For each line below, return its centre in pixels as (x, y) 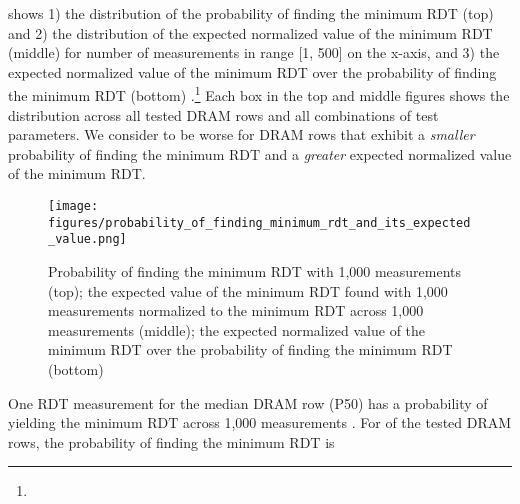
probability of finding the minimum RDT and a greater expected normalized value (260, 153)
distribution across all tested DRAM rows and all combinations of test (223, 114)
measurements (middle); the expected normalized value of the (237, 329)
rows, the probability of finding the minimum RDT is (171, 441)
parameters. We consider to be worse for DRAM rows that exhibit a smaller (241, 134)
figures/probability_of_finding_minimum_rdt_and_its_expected (259, 222)
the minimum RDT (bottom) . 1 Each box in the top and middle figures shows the (259, 94)
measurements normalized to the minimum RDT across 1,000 (236, 310)
